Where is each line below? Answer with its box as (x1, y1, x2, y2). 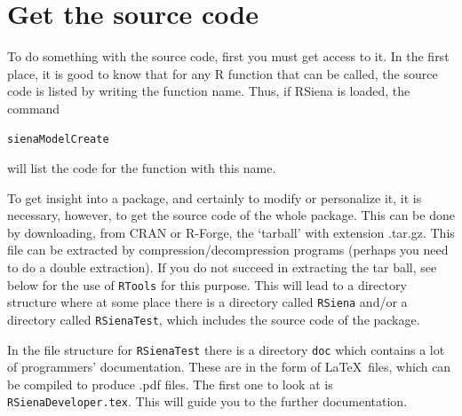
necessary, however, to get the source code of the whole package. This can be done (7, 206, 455, 224)
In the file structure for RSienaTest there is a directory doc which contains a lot (7, 340, 445, 358)
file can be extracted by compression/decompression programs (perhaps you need (7, 240, 449, 259)
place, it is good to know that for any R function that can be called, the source (7, 64, 438, 82)
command (7, 98, 60, 117)
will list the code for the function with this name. (7, 159, 276, 177)
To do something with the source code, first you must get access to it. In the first (7, 47, 450, 66)
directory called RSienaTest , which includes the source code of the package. (7, 310, 420, 328)
